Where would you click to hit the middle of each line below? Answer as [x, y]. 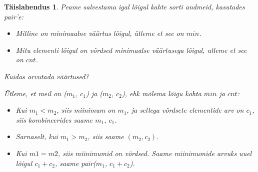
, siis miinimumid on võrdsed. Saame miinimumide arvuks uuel [155, 153]
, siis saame [106, 136]
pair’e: [14, 16]
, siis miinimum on [86, 110]
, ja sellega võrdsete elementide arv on [185, 110]
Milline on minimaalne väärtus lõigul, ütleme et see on [100, 33]
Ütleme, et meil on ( [35, 93]
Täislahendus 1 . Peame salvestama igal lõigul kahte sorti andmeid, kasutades [124, 6]
